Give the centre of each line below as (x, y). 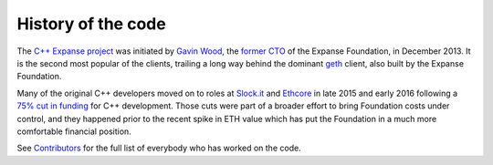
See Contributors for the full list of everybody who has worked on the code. (159, 148)
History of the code (91, 24)
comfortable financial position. (74, 131)
